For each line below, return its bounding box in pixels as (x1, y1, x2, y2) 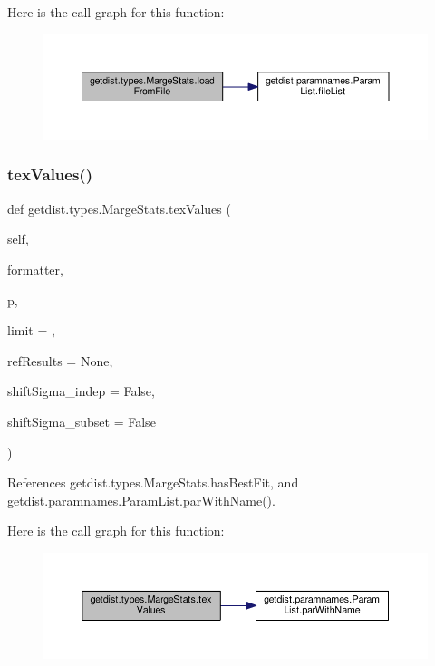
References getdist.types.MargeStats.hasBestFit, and (7, 473, 299, 492)
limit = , (7, 321, 55, 340)
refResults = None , (7, 351, 113, 370)
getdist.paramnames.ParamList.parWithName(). (7, 490, 275, 509)
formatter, (7, 259, 63, 278)
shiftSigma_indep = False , (7, 381, 155, 401)
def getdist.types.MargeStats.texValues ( (7, 198, 231, 217)
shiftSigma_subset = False (7, 411, 156, 430)
